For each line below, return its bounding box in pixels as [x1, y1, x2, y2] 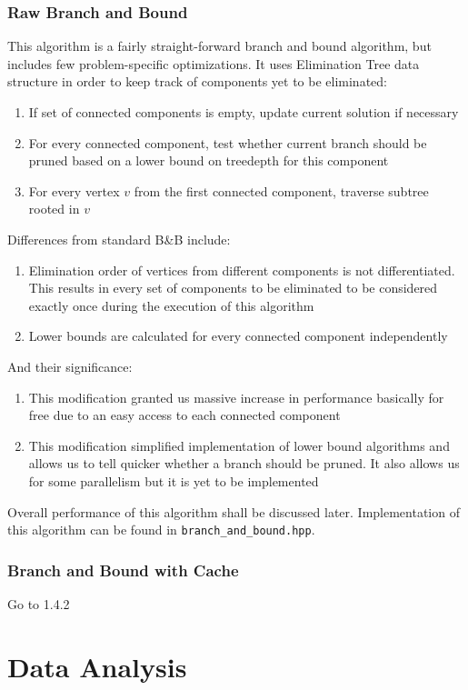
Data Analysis [7, 647, 187, 685]
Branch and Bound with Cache [7, 558, 239, 581]
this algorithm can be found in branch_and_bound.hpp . [7, 520, 315, 539]
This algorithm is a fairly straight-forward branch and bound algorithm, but [7, 36, 432, 55]
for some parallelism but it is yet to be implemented [28, 471, 319, 490]
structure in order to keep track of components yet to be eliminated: [7, 72, 387, 91]
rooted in [28, 199, 80, 218]
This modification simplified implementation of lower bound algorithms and [28, 435, 450, 455]
